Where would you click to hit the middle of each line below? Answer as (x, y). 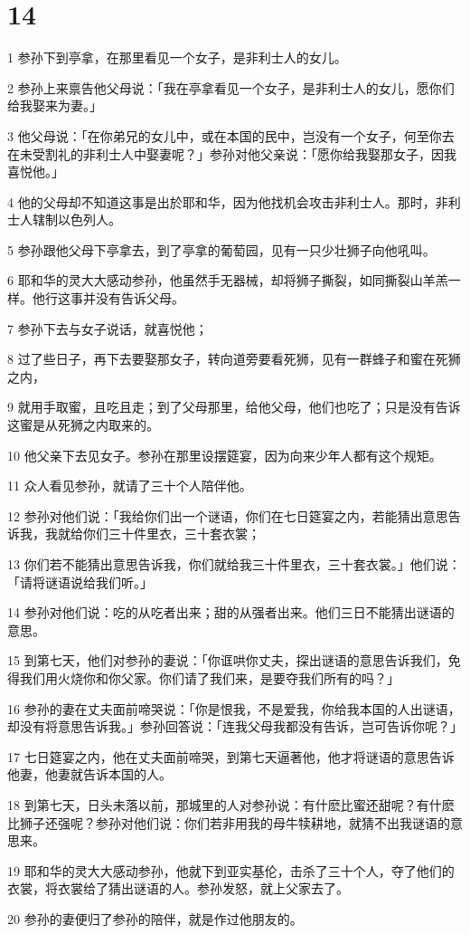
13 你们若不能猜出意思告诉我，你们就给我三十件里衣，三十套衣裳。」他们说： (234, 564)
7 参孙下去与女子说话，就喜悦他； (108, 328)
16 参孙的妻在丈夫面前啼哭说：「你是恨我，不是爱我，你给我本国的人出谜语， (234, 708)
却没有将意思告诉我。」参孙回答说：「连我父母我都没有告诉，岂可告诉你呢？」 (235, 726)
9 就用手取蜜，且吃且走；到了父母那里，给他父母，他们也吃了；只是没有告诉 (234, 407)
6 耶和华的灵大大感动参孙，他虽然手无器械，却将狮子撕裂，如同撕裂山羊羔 (228, 280)
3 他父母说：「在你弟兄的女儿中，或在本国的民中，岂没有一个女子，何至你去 (231, 135)
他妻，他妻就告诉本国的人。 (89, 774)
